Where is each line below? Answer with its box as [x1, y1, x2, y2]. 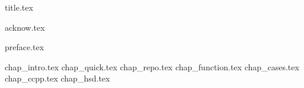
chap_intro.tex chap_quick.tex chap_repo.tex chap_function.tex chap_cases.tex [5, 60, 299, 73]
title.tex [5, 1, 33, 13]
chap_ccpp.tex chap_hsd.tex [5, 72, 110, 84]
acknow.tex [5, 21, 45, 33]
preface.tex [5, 41, 44, 53]
